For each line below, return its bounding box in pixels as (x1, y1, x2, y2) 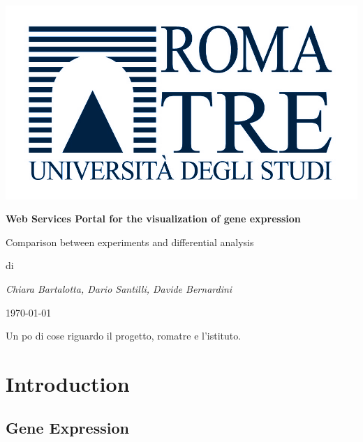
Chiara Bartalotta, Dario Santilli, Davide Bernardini (6, 281, 232, 296)
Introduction (6, 369, 130, 397)
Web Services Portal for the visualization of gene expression (6, 211, 301, 226)
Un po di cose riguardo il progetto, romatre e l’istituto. (6, 328, 242, 343)
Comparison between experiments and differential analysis (6, 234, 254, 249)
